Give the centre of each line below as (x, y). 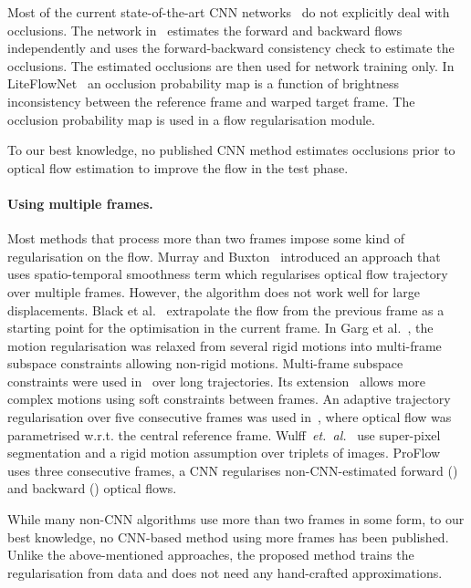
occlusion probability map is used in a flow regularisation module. (191, 119)
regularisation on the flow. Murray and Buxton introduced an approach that (224, 256)
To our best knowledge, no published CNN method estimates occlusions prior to (231, 150)
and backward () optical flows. (92, 488)
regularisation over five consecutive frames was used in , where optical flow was (230, 417)
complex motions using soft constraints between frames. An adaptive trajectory (229, 399)
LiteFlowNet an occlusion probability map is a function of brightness (203, 83)
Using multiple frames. (80, 203)
